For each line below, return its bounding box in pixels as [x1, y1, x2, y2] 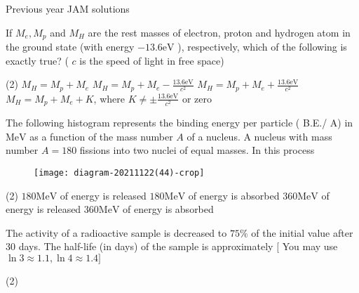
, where [93, 91, 125, 105]
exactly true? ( [6, 53, 69, 67]
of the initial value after [251, 225, 353, 240]
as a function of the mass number [29, 129, 173, 143]
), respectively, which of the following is [177, 39, 347, 54]
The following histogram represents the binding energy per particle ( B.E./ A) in [6, 115, 353, 130]
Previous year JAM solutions [6, 1, 130, 15]
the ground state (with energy [6, 39, 135, 54]
